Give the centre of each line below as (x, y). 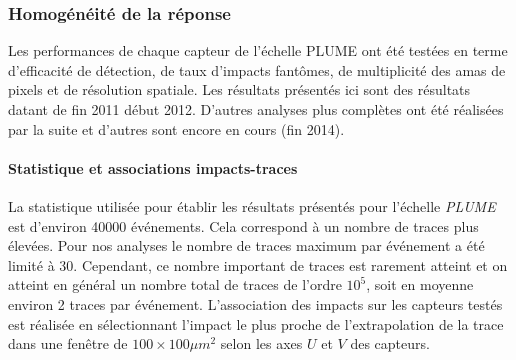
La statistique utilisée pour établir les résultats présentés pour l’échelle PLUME (252, 205)
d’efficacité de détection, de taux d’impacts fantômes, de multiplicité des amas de (257, 69)
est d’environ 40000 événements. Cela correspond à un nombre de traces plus (243, 225)
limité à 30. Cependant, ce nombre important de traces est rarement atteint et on (258, 264)
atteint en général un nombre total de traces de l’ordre (175, 284)
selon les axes (261, 343)
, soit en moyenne (420, 284)
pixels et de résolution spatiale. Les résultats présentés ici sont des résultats (239, 89)
